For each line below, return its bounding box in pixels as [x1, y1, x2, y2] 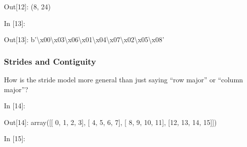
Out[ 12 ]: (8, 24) [4, 1, 51, 11]
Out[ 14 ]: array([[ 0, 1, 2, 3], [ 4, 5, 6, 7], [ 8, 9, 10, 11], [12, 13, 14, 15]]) [4, 117, 217, 127]
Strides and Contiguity [4, 55, 96, 67]
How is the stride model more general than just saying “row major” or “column [4, 74, 243, 84]
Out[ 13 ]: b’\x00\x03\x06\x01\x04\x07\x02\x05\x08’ [4, 34, 164, 45]
